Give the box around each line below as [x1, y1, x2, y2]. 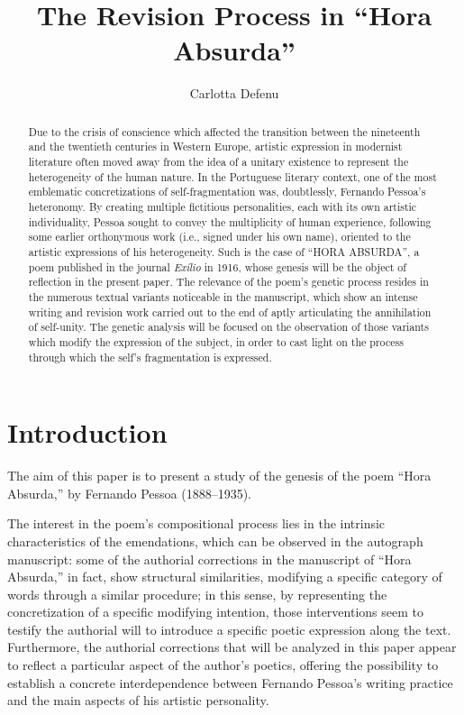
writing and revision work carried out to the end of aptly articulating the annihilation [28, 304, 432, 319]
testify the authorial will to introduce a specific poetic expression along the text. [7, 619, 451, 638]
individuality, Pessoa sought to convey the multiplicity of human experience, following [28, 214, 432, 229]
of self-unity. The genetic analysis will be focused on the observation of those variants [28, 319, 429, 335]
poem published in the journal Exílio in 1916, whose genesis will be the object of [28, 259, 406, 274]
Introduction [7, 414, 168, 451]
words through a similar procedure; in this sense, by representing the [7, 584, 387, 603]
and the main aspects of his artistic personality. [7, 691, 269, 710]
